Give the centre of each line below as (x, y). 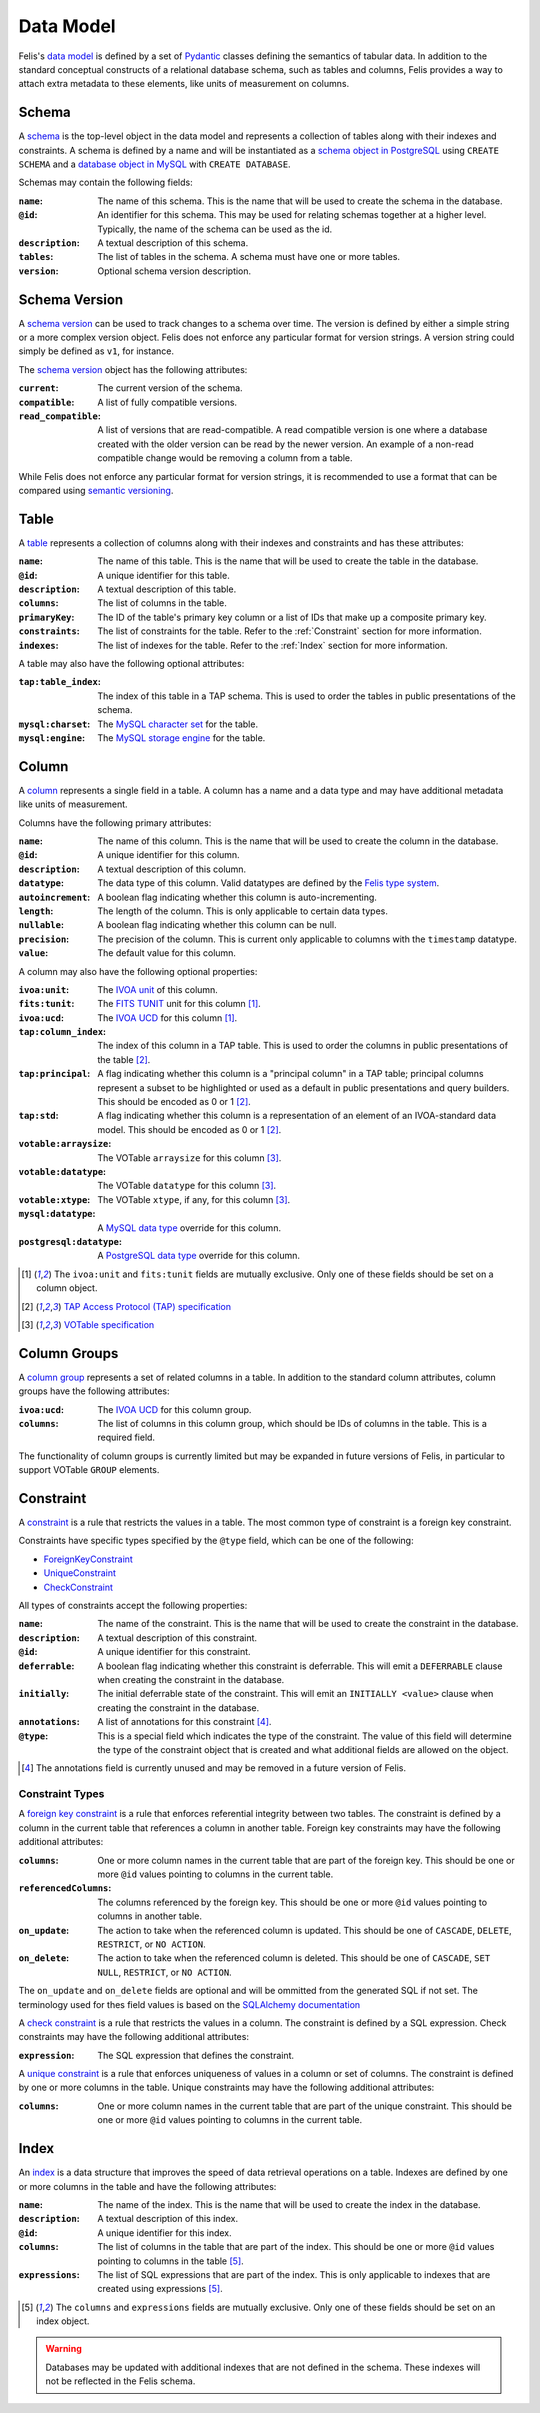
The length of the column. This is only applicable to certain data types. (243, 911)
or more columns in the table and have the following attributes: (147, 2186)
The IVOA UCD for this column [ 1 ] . (167, 1017)
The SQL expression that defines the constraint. (196, 2055)
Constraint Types (61, 1794)
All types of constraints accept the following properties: (133, 1606)
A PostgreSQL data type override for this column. (198, 1256)
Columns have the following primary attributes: (115, 822)
